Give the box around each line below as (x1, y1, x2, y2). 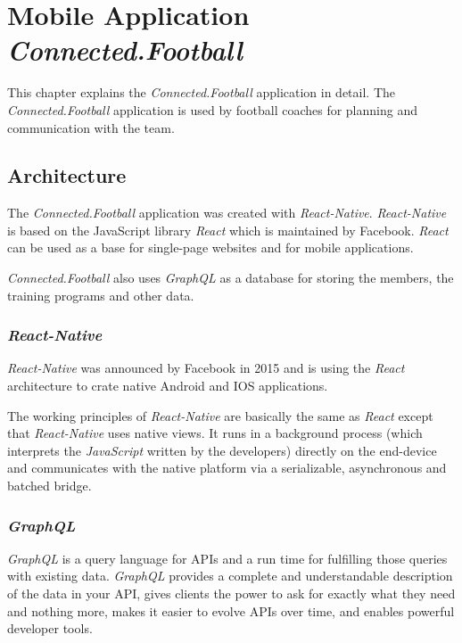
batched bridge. (7, 476, 92, 495)
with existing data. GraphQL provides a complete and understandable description (7, 566, 453, 585)
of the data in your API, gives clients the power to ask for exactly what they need (7, 584, 456, 603)
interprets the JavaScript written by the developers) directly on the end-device (7, 441, 437, 459)
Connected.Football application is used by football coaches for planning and (7, 100, 417, 119)
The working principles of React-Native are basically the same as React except (7, 406, 433, 425)
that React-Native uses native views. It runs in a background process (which (7, 424, 423, 442)
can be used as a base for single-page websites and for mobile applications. (7, 238, 414, 257)
